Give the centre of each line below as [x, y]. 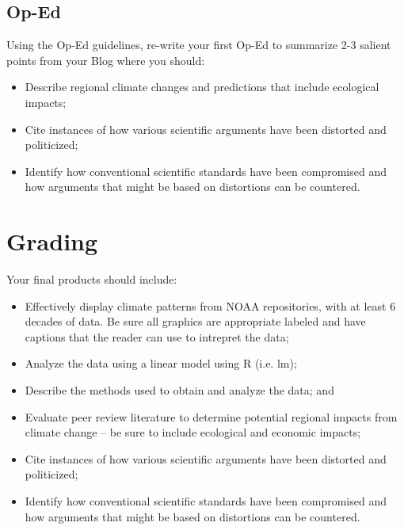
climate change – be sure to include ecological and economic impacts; [193, 432]
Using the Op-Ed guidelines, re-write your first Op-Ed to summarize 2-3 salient [199, 45]
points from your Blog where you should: [106, 60]
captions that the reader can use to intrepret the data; [157, 336]
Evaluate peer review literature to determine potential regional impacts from [211, 416]
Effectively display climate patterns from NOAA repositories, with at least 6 [210, 305]
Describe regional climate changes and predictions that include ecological [202, 87]
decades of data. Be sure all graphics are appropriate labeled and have [195, 321]
